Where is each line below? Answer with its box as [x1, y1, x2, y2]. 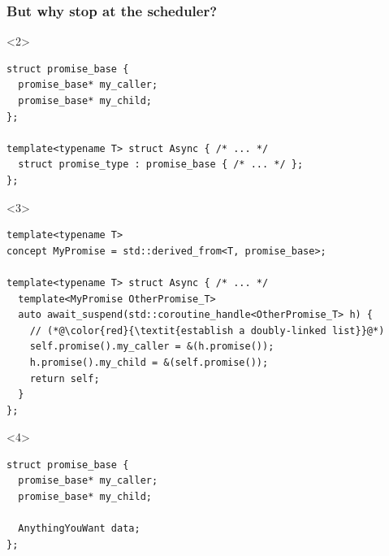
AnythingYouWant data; [18, 523, 140, 535]
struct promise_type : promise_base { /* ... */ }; [18, 159, 304, 171]
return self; [29, 372, 100, 384]
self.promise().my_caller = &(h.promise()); [29, 341, 274, 353]
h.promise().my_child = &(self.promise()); [29, 356, 269, 368]
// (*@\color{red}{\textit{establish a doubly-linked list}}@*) [29, 324, 385, 337]
